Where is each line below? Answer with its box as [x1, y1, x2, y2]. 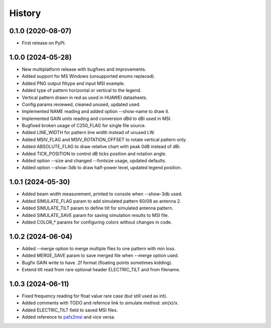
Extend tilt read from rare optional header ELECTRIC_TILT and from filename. [22, 266, 181, 272]
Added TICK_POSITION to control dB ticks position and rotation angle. [22, 151, 167, 157]
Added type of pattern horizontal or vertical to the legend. [22, 87, 142, 93]
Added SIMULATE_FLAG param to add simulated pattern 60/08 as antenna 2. [22, 198, 182, 204]
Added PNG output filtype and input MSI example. [22, 80, 125, 86]
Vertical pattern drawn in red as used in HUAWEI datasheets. [22, 94, 148, 100]
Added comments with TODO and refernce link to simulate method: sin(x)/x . [22, 300, 179, 306]
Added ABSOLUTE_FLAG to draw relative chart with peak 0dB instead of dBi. [22, 144, 181, 150]
